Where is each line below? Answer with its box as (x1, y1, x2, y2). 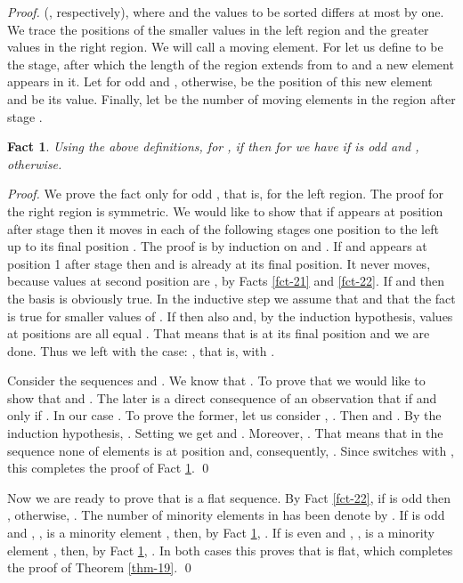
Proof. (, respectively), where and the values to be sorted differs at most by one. (7, 3, 444, 20)
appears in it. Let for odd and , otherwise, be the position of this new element (7, 72, 433, 91)
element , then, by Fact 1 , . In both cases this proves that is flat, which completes (7, 540, 453, 559)
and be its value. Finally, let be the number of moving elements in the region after (7, 89, 456, 108)
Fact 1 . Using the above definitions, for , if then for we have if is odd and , (7, 137, 419, 156)
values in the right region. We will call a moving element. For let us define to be (7, 37, 443, 56)
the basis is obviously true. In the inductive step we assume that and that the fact (7, 288, 456, 307)
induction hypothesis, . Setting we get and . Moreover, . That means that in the (7, 424, 443, 442)
